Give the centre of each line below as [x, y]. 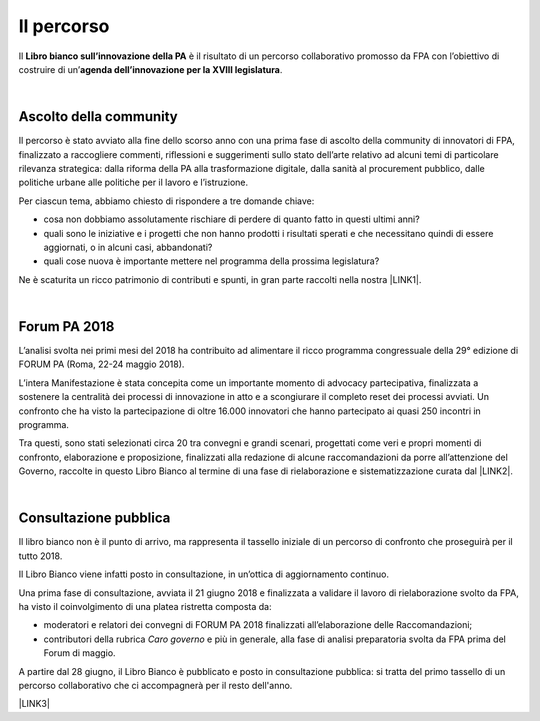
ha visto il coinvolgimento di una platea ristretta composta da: [145, 607]
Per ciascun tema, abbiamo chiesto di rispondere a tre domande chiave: [166, 201]
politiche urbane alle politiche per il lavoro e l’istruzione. [133, 182]
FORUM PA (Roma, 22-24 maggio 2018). [101, 364]
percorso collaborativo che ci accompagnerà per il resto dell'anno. [155, 685]
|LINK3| [34, 704]
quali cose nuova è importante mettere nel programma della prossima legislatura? [211, 261]
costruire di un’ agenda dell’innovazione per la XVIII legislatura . [150, 69]
